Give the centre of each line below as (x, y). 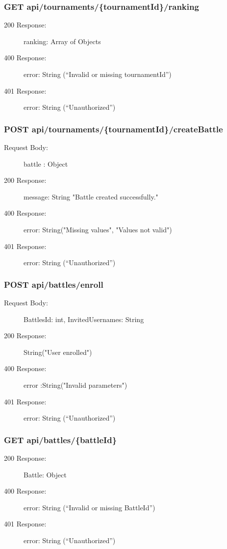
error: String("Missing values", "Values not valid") (98, 229)
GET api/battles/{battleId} (61, 439)
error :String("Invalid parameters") (76, 385)
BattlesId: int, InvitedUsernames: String (84, 319)
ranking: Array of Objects (62, 41)
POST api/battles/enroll (54, 284)
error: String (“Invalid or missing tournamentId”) (98, 74)
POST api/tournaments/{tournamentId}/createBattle (113, 129)
